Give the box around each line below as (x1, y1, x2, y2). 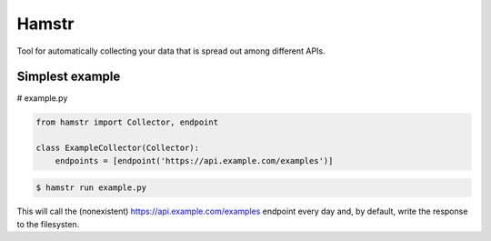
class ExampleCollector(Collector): (35, 143, 200, 154)
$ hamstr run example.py (35, 183, 147, 193)
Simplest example (16, 69, 121, 85)
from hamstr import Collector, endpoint (35, 117, 218, 127)
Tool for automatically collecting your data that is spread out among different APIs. (16, 45, 326, 56)
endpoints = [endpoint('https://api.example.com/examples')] (55, 156, 334, 166)
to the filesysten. (16, 218, 80, 229)
